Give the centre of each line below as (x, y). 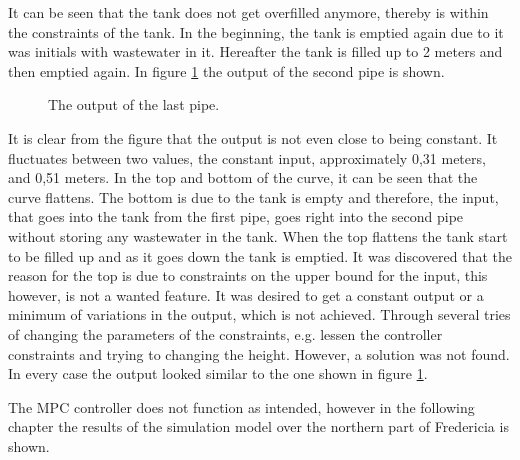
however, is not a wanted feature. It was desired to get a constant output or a (246, 294)
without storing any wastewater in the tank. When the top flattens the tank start (258, 235)
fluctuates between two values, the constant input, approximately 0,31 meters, (247, 157)
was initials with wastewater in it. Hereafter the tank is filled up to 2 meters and (255, 51)
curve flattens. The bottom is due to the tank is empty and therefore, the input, (253, 196)
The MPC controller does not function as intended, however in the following (241, 406)
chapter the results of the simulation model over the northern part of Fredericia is (258, 426)
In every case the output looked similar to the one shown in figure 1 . (218, 373)
